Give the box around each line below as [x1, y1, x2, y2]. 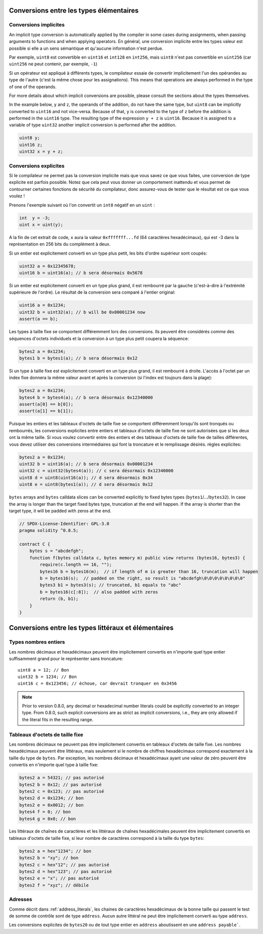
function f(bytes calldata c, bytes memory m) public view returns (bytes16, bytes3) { [29, 555, 245, 560]
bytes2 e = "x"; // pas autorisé [19, 875, 99, 881]
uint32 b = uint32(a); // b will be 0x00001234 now [19, 309, 146, 315]
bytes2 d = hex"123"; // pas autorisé [19, 869, 112, 874]
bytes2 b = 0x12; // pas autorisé [19, 782, 102, 787]
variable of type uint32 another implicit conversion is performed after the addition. [9, 122, 177, 128]
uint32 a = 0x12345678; [19, 263, 76, 269]
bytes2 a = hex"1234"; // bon [19, 848, 92, 854]
